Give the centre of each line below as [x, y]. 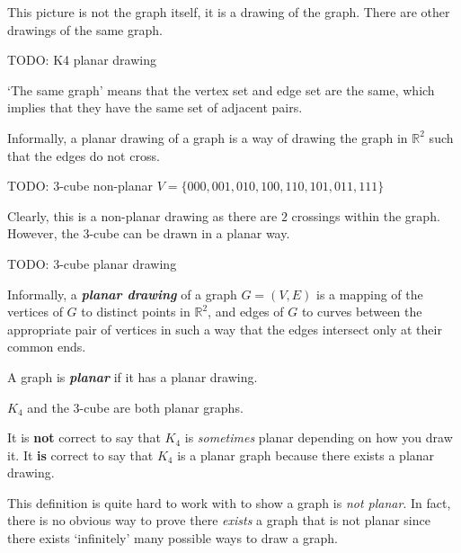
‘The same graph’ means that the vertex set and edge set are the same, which [221, 89]
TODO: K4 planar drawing [82, 60]
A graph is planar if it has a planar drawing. [133, 376]
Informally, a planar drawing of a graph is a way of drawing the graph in [208, 137]
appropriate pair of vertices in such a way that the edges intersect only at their [225, 329]
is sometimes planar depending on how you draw [319, 437]
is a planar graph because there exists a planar [306, 455]
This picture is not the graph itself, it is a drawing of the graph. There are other [229, 12]
